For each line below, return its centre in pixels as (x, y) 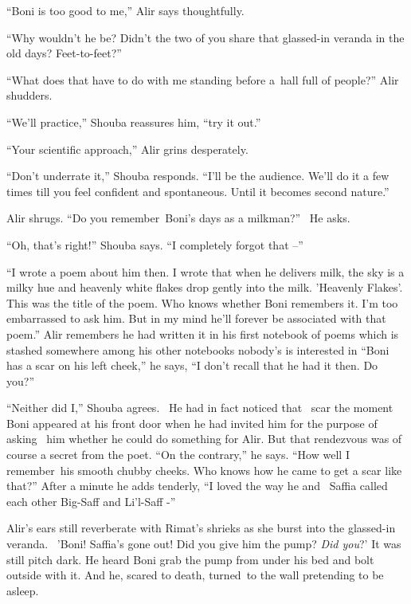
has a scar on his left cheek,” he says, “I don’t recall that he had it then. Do (192, 365)
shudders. (29, 95)
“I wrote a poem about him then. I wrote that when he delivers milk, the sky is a (205, 271)
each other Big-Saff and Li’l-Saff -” (91, 501)
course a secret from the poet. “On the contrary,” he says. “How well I (178, 455)
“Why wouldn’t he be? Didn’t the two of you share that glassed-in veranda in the (205, 37)
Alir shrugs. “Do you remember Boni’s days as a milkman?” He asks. (178, 218)
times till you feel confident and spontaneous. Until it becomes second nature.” (198, 191)
